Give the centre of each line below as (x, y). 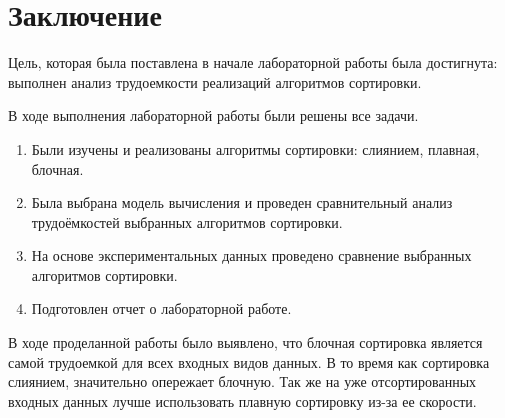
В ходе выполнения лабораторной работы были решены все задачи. (213, 115)
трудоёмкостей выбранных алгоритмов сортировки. (187, 221)
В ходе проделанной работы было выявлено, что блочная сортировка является (245, 342)
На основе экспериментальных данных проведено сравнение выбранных (251, 255)
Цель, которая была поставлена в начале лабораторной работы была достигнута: (253, 62)
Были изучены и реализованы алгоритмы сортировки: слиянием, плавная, (255, 148)
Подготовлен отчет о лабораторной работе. (161, 308)
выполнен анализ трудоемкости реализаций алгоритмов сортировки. (215, 81)
